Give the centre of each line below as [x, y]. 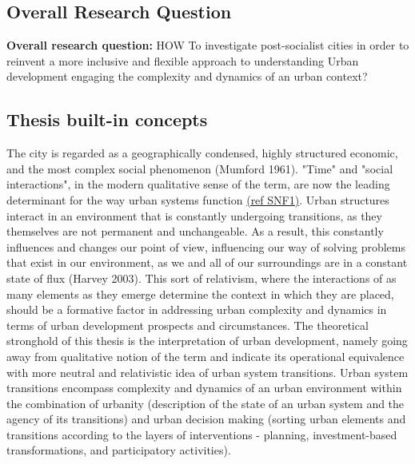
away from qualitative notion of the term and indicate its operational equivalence [206, 356]
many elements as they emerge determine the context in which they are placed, [200, 293]
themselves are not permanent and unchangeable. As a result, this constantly [195, 231]
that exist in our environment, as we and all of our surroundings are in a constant [207, 262]
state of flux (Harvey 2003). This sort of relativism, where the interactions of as [202, 278]
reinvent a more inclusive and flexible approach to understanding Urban [183, 60]
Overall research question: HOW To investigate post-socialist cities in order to [208, 45]
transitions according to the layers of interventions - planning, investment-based [202, 434]
